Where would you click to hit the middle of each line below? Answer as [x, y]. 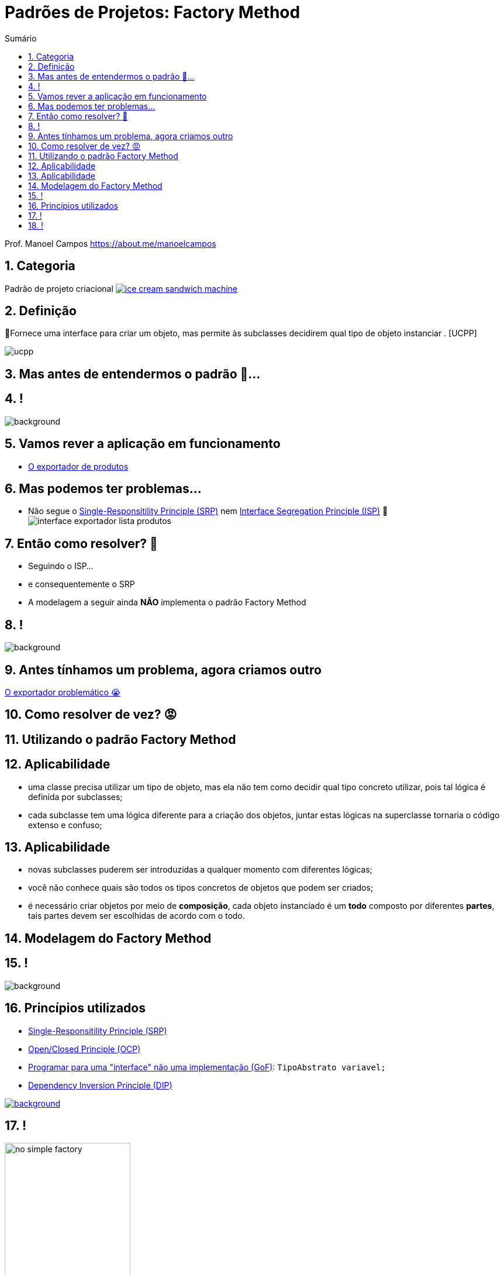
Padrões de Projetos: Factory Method [153, 12]
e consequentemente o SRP [82, 584]
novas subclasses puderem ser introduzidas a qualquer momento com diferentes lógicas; [200, 870]
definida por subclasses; [75, 797]
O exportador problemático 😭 [63, 692]
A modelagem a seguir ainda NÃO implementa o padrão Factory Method [167, 602]
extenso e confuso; [65, 825]
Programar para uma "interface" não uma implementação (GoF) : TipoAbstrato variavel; [207, 1067]
